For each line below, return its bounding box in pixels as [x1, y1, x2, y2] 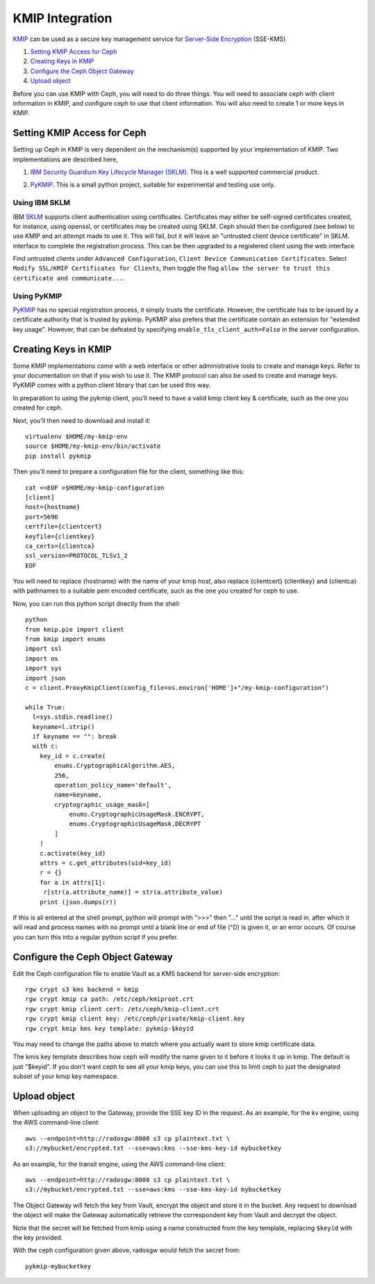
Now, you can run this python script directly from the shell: [12, 599, 181, 608]
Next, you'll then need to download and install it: [12, 416, 151, 424]
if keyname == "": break [32, 732, 117, 740]
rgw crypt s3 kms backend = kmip [25, 986, 139, 994]
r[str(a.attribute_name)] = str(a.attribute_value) [43, 888, 224, 897]
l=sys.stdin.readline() [32, 713, 114, 721]
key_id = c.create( [39, 752, 106, 760]
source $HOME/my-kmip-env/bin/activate [25, 442, 161, 450]
